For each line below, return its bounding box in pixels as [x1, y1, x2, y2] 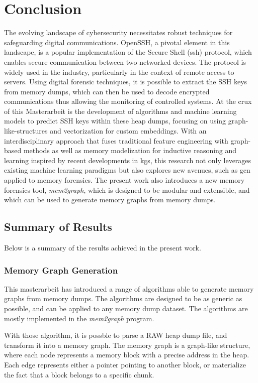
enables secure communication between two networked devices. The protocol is [4, 56, 246, 67]
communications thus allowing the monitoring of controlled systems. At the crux [4, 96, 252, 106]
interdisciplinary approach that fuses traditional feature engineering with [4, 135, 228, 146]
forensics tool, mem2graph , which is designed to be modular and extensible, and [4, 184, 250, 195]
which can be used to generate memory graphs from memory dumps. [4, 194, 216, 205]
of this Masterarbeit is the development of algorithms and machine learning [4, 105, 237, 116]
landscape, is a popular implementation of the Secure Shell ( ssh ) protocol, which [4, 47, 252, 57]
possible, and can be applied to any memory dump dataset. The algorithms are [4, 303, 248, 314]
